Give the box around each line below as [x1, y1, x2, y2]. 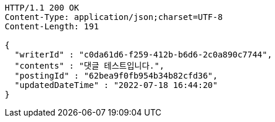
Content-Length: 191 [5, 22, 99, 31]
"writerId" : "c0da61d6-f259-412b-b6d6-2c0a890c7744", [14, 50, 273, 59]
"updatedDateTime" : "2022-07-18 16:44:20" [14, 80, 218, 90]
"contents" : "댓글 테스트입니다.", [14, 61, 165, 70]
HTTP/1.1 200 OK [5, 3, 79, 12]
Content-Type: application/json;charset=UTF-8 [5, 12, 223, 22]
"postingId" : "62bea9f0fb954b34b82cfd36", [14, 71, 218, 80]
